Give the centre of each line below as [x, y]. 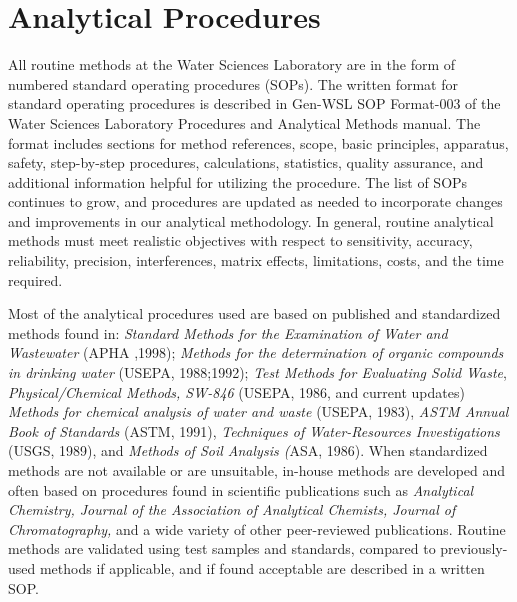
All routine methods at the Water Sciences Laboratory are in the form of [232, 64]
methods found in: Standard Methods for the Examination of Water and [228, 332]
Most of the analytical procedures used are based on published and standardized [254, 313]
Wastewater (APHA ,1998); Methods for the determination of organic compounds [256, 352]
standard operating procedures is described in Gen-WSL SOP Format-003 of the [254, 103]
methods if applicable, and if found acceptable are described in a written [262, 567]
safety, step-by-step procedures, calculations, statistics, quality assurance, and [246, 162]
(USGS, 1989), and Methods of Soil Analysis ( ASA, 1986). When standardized [248, 450]
